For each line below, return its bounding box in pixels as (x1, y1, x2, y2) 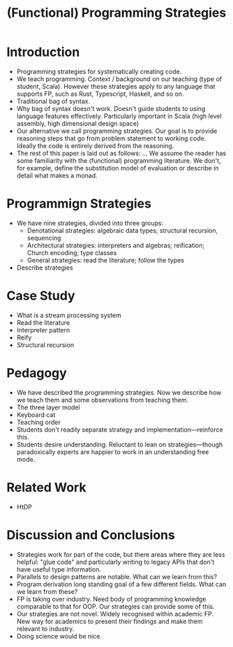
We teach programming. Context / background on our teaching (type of (16, 75, 223, 83)
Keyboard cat (16, 410, 56, 419)
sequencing (27, 233, 61, 242)
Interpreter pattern (16, 326, 70, 334)
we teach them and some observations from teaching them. (16, 395, 189, 404)
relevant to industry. (16, 624, 75, 633)
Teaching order (16, 418, 61, 426)
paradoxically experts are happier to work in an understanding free (16, 447, 209, 456)
